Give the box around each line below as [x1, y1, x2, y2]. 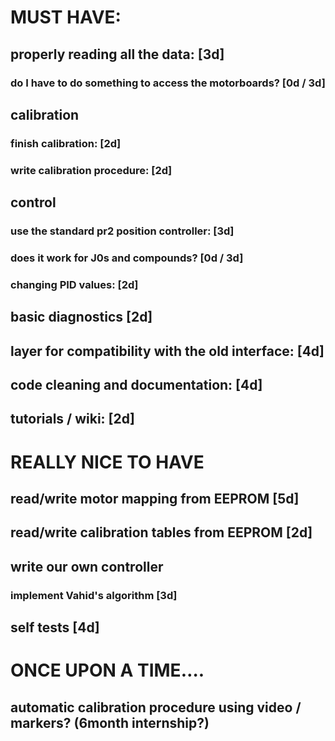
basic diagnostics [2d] [10, 309, 153, 326]
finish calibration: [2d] [10, 136, 122, 150]
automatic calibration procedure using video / [10, 699, 302, 716]
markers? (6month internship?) [10, 714, 210, 731]
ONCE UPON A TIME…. [10, 659, 205, 682]
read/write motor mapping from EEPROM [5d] [10, 491, 300, 508]
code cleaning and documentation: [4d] [10, 377, 263, 394]
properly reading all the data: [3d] [10, 46, 225, 63]
